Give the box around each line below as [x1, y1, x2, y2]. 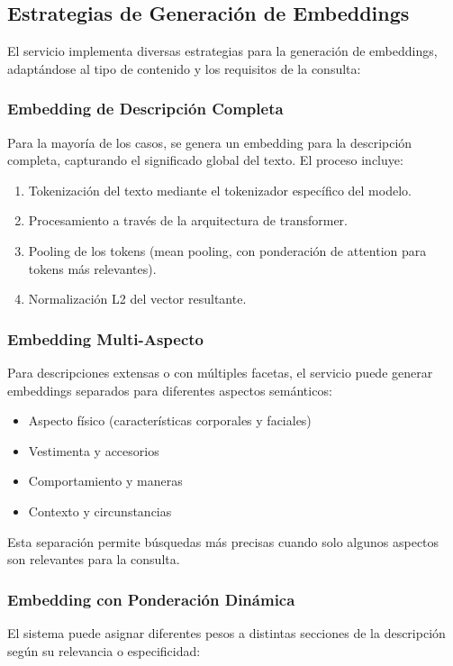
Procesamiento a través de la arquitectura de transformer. [28, 211, 348, 230]
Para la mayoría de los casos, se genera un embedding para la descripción [7, 132, 412, 151]
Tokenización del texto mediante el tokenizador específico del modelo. [28, 180, 412, 199]
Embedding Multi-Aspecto [7, 327, 204, 350]
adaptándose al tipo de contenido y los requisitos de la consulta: [7, 59, 361, 78]
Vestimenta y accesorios [28, 441, 159, 460]
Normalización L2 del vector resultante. [28, 289, 247, 308]
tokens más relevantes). [28, 259, 157, 278]
